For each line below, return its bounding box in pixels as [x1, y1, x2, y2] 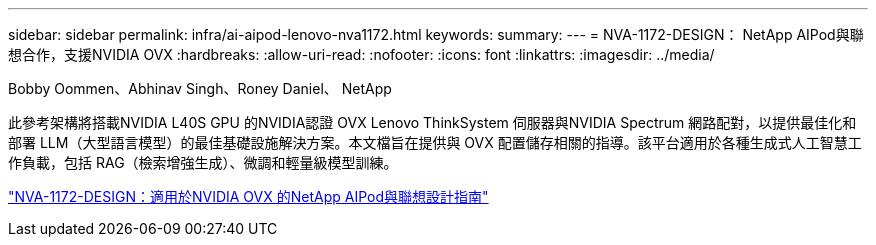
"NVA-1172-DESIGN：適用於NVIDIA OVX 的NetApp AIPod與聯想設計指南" [8, 188, 489, 205]
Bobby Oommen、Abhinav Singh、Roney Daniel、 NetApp [8, 80, 392, 97]
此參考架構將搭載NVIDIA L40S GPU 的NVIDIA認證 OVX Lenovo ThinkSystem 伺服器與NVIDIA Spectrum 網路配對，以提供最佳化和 [8, 114, 857, 131]
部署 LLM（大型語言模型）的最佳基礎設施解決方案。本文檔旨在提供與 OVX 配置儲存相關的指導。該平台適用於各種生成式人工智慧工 [8, 134, 862, 151]
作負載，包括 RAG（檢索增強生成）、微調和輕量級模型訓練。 [8, 154, 398, 171]
